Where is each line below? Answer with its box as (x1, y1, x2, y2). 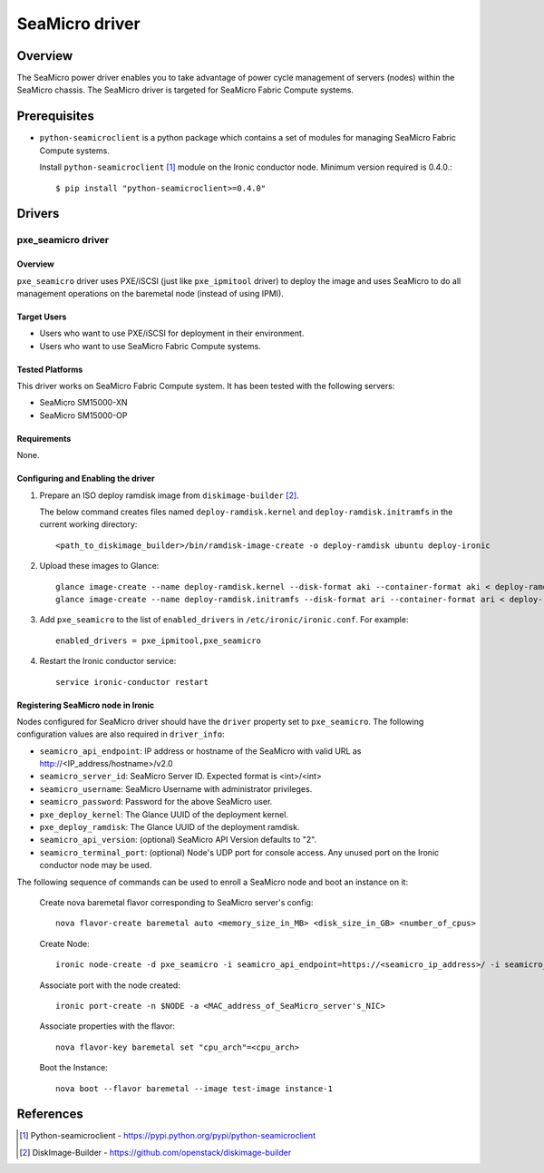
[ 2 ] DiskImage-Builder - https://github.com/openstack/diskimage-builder (19, 1147, 292, 1158)
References (16, 1107, 83, 1122)
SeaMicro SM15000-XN (39, 397, 128, 408)
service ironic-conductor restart (55, 677, 209, 687)
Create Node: (39, 938, 90, 949)
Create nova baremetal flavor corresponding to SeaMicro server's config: (39, 897, 314, 907)
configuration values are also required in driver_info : (16, 728, 226, 739)
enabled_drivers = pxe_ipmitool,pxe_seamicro (55, 635, 262, 646)
